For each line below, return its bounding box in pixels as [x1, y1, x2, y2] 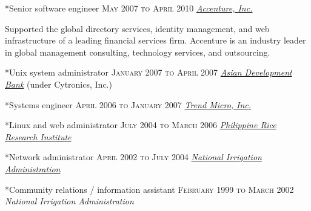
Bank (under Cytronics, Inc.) [5, 77, 112, 90]
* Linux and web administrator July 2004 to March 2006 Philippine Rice [5, 118, 276, 131]
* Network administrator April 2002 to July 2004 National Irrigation [5, 151, 262, 163]
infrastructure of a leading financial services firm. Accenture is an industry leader [5, 34, 306, 47]
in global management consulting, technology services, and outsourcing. [5, 45, 270, 58]
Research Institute [5, 130, 72, 143]
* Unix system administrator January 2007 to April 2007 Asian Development [5, 66, 292, 79]
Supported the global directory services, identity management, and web [5, 22, 270, 34]
